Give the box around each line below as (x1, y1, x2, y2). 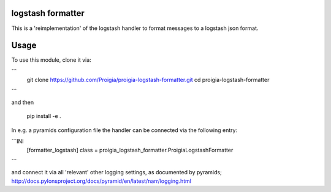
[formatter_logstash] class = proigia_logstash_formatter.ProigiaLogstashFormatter (26, 146, 234, 153)
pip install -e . (26, 113, 61, 120)
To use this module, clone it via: (11, 56, 91, 64)
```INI (11, 138, 24, 145)
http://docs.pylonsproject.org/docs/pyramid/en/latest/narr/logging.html (11, 177, 191, 185)
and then (11, 98, 34, 106)
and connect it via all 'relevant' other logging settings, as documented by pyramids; (11, 169, 222, 176)
